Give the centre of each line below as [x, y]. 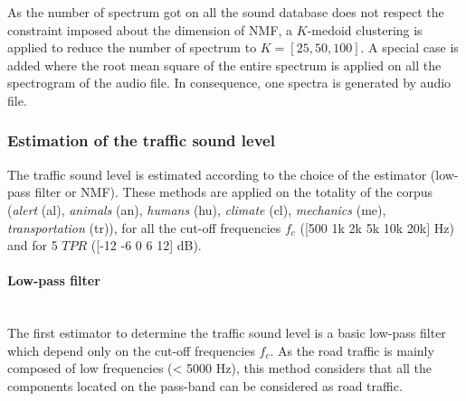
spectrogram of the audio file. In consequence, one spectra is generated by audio [229, 83]
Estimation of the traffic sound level [141, 140]
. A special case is [409, 47]
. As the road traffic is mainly [352, 350]
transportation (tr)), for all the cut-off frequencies [144, 227]
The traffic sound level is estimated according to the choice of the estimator [217, 174]
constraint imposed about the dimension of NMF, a [150, 29]
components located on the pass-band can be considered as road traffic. [205, 385]
